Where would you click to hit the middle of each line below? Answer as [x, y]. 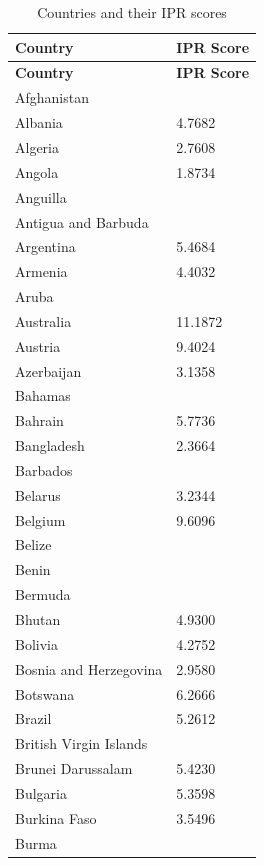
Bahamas [43, 395]
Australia [43, 320]
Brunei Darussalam [74, 768]
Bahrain [39, 420]
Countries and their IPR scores [132, 12]
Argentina [45, 246]
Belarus [38, 494]
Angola [37, 171]
